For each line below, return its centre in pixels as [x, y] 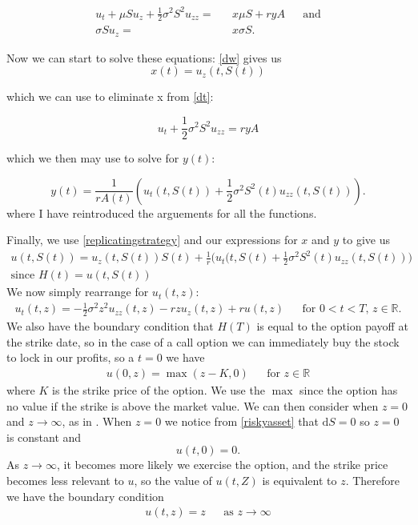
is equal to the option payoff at [332, 326]
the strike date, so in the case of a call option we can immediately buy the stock [203, 341]
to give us [366, 240]
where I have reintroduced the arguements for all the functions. [162, 212]
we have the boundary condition [85, 496]
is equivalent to [299, 481]
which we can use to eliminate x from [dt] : [110, 96]
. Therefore [373, 481]
